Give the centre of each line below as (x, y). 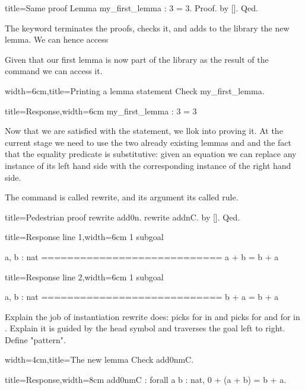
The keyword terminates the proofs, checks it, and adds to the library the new (147, 28)
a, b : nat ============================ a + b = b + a (142, 256)
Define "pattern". (35, 339)
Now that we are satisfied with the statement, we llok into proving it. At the (144, 131)
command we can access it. (54, 71)
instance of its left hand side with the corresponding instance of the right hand (148, 165)
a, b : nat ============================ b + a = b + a (142, 297)
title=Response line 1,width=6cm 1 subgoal (84, 237)
